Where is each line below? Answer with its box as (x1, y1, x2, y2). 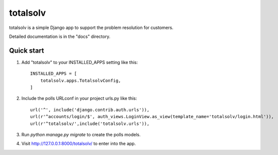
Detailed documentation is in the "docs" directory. (9, 33, 111, 39)
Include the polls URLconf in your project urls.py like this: (21, 95, 137, 101)
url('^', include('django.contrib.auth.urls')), (30, 107, 150, 113)
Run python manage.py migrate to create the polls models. (21, 131, 141, 137)
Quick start (9, 46, 44, 55)
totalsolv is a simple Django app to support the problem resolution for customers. (9, 25, 174, 31)
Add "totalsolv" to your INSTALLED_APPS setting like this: (21, 59, 138, 65)
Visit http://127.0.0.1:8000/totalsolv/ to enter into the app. (21, 141, 136, 147)
